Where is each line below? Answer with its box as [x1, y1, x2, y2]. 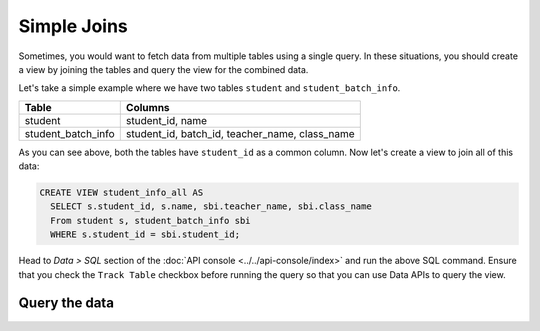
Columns [125, 100, 170, 114]
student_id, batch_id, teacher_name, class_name [125, 126, 355, 140]
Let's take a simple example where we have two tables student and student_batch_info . [18, 82, 401, 94]
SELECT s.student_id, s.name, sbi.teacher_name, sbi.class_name [50, 201, 372, 212]
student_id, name [125, 113, 208, 127]
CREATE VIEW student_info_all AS [39, 187, 204, 199]
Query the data [18, 295, 115, 312]
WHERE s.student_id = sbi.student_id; [50, 229, 240, 240]
